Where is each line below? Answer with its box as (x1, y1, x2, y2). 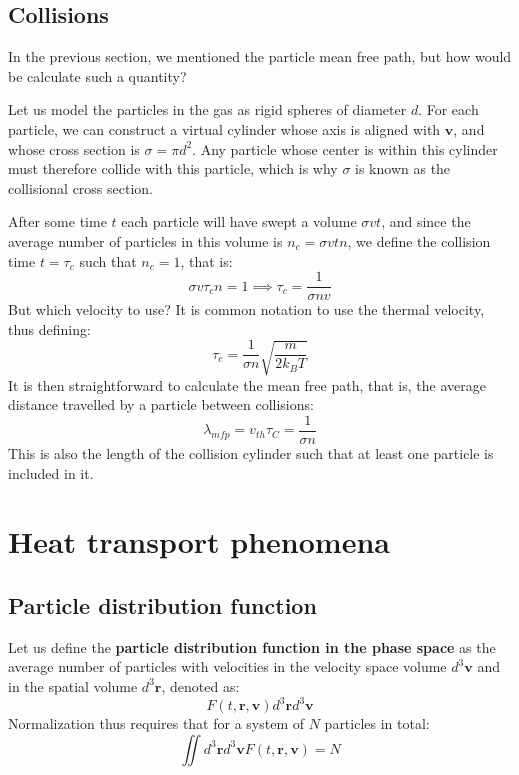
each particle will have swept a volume (121, 211, 357, 232)
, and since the (381, 211, 471, 232)
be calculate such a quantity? (8, 65, 187, 86)
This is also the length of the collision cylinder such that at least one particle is (8, 443, 494, 464)
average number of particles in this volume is (8, 230, 283, 251)
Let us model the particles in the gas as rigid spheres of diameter (8, 99, 407, 120)
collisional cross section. (8, 177, 153, 198)
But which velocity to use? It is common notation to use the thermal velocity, (8, 299, 485, 320)
